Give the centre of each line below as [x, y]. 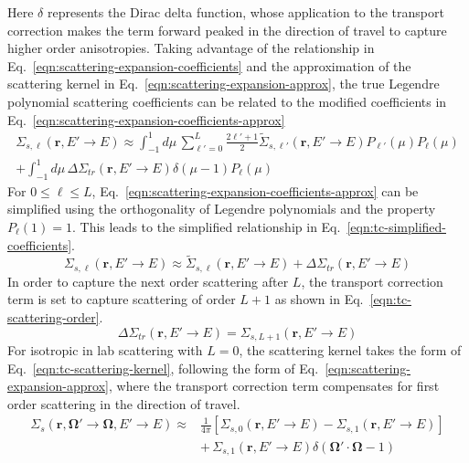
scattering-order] [53, 317]
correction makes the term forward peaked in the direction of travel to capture [227, 30]
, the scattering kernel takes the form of [350, 350]
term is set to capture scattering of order [122, 299]
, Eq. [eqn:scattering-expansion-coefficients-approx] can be [255, 190]
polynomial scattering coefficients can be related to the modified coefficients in [227, 101]
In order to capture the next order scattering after [148, 281]
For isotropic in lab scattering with [105, 350]
